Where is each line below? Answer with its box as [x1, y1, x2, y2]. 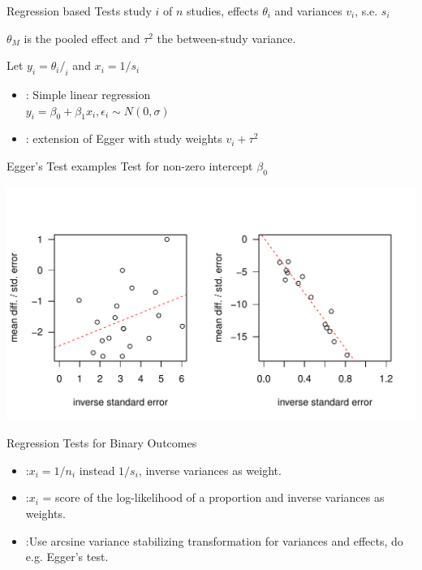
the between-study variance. [157, 29, 296, 46]
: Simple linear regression [25, 85, 151, 102]
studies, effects [186, 2, 259, 19]
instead [79, 461, 115, 478]
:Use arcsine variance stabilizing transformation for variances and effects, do [25, 532, 403, 549]
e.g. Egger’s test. [25, 548, 109, 565]
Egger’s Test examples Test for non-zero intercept [6, 157, 253, 174]
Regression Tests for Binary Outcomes [6, 434, 197, 451]
